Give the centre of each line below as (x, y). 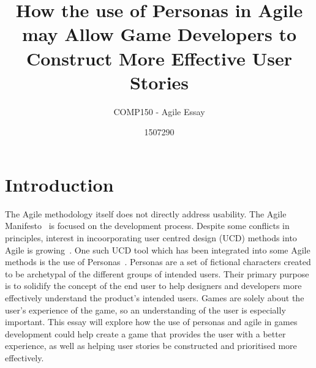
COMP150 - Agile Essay (159, 111)
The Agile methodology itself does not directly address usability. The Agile (146, 213)
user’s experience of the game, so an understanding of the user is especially (145, 310)
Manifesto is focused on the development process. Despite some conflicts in (147, 226)
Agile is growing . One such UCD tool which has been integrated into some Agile (158, 250)
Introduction (59, 184)
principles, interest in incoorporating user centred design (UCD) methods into (151, 238)
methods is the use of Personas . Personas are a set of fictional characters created (158, 262)
